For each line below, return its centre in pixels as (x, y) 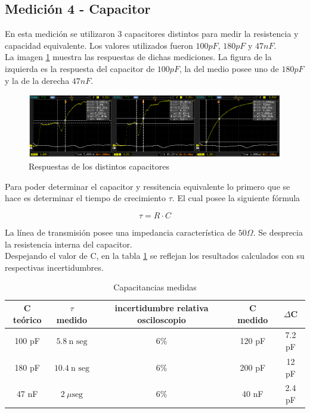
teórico (27, 319)
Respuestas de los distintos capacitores (99, 166)
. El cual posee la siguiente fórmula (236, 198)
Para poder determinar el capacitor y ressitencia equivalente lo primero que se (148, 186)
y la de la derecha (37, 80)
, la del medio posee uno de (229, 68)
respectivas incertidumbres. (54, 267)
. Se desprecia (278, 232)
